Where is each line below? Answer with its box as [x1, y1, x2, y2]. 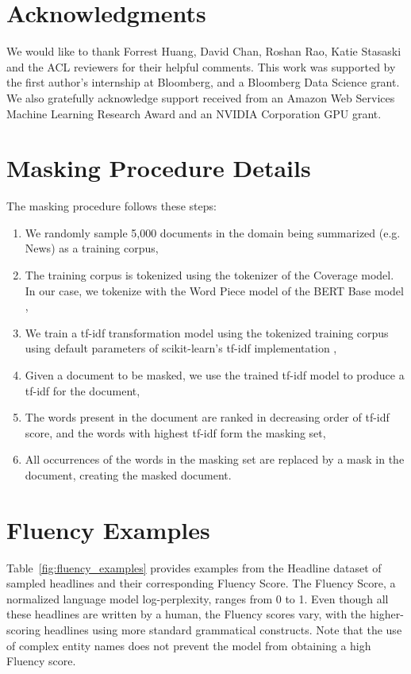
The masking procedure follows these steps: [6, 198, 217, 214]
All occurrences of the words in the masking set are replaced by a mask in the [25, 451, 405, 468]
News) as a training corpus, [25, 240, 159, 256]
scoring [6, 622, 40, 638]
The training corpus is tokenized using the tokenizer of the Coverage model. [25, 267, 394, 283]
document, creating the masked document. [25, 466, 232, 483]
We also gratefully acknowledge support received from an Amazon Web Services [6, 89, 395, 106]
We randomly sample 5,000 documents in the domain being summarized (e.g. [25, 224, 401, 241]
